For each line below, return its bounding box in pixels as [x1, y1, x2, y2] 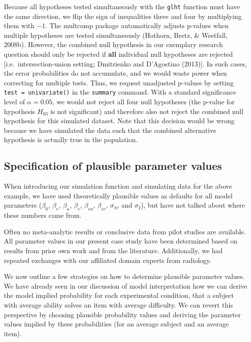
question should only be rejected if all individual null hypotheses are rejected [4, 49, 233, 59]
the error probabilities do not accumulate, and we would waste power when [4, 68, 227, 78]
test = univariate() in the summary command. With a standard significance [4, 87, 236, 97]
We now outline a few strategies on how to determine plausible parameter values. [4, 271, 245, 281]
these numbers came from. [4, 210, 82, 220]
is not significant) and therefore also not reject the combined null [50, 106, 244, 116]
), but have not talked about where [141, 200, 245, 210]
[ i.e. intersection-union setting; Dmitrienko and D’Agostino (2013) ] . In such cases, [4, 58, 247, 68]
